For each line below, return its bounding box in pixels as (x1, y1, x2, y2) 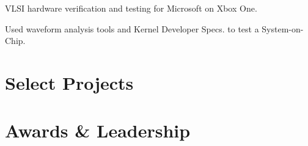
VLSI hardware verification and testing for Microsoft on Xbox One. (5, 2, 257, 14)
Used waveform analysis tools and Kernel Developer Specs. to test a (5, 22, 259, 35)
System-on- (262, 22, 304, 35)
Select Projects (5, 70, 134, 95)
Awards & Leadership (5, 118, 191, 143)
